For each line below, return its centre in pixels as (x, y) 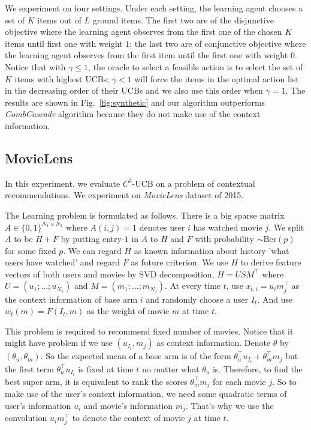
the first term (29, 368)
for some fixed (31, 250)
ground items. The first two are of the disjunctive (183, 20)
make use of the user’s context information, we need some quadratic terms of (146, 394)
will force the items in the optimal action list (217, 78)
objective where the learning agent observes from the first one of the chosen (144, 32)
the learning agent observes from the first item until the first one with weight (147, 55)
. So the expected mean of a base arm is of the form (136, 356)
